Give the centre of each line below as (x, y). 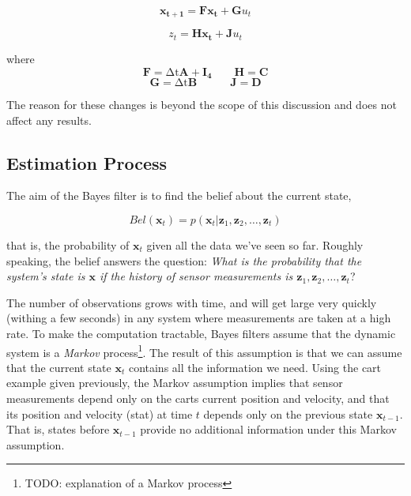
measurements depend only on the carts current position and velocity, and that (198, 398)
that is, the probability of (68, 244)
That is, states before (58, 429)
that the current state (59, 367)
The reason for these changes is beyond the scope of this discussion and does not (202, 104)
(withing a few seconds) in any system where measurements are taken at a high (199, 318)
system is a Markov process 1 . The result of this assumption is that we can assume (204, 351)
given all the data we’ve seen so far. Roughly (255, 244)
